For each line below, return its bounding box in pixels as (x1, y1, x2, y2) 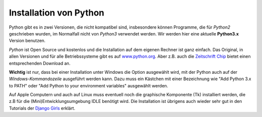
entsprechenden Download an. (9, 60, 71, 66)
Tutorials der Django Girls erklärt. (9, 105, 75, 111)
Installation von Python (9, 7, 104, 18)
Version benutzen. (9, 38, 46, 44)
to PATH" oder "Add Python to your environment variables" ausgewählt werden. (9, 83, 168, 88)
